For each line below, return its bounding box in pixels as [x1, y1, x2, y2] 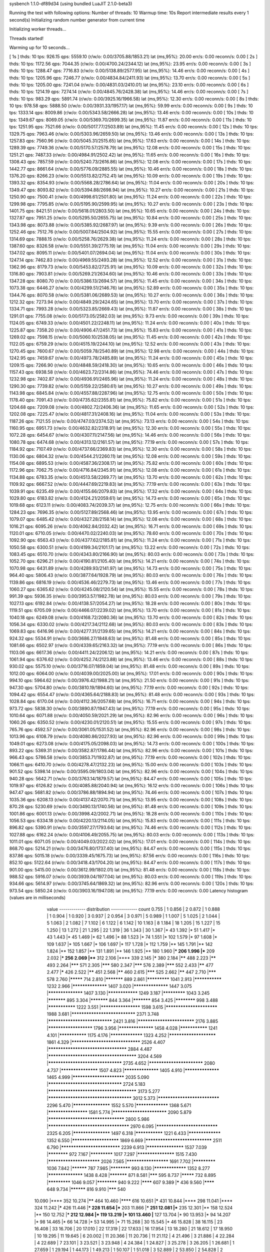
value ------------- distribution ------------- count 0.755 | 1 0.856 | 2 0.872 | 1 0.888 [46, 906, 220, 912]
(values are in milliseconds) [9, 894, 66, 901]
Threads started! [9, 35, 44, 41]
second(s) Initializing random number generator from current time [9, 17, 145, 23]
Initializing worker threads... [9, 26, 66, 32]
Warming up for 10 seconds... [9, 44, 70, 50]
